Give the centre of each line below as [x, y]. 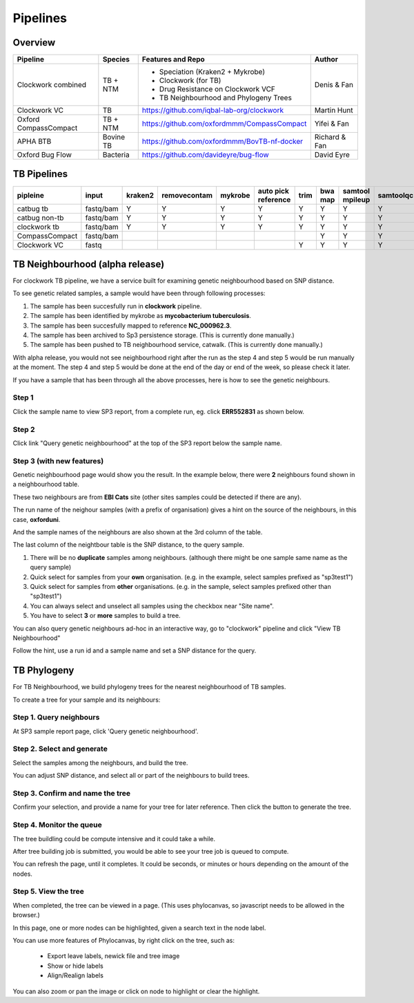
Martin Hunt [334, 111]
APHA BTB [34, 142]
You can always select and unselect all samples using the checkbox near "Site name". [152, 606]
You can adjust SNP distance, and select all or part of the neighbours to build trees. [131, 776]
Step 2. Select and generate [60, 749]
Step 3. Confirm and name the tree [72, 794]
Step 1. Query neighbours [56, 718]
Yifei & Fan [332, 124]
